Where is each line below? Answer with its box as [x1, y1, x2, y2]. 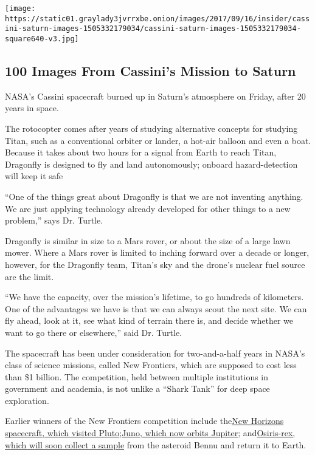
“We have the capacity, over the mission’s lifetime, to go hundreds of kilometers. [5, 290, 304, 303]
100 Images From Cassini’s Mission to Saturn [5, 61, 296, 80]
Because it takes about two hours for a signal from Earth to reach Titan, [5, 146, 277, 159]
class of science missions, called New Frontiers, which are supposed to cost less [5, 358, 297, 371]
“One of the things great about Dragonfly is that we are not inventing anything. [5, 190, 303, 202]
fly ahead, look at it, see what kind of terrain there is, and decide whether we [5, 314, 293, 327]
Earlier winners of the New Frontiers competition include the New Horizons [5, 414, 284, 427]
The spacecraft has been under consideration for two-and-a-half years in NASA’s [5, 346, 305, 359]
